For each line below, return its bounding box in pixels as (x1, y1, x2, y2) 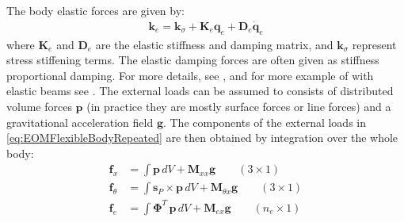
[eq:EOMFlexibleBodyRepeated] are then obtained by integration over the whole (6, 129, 398, 146)
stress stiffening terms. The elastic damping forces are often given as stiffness (6, 52, 379, 68)
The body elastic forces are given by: (6, 2, 185, 18)
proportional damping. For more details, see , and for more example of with (6, 67, 374, 83)
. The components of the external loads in (162, 113, 367, 130)
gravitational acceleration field (6, 113, 154, 130)
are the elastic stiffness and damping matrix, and (95, 36, 333, 52)
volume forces (6, 98, 72, 115)
